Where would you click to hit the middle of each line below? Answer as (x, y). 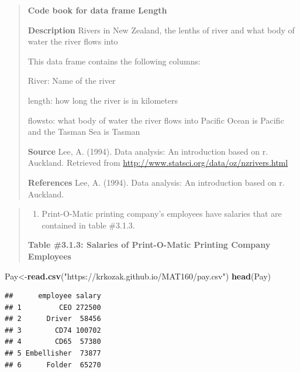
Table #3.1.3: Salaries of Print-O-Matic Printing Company (149, 245)
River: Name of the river (72, 81)
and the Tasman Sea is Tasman (84, 132)
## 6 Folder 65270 (53, 365)
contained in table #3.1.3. (88, 225)
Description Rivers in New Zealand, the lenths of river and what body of (161, 30)
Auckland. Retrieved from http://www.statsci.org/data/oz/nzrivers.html (158, 163)
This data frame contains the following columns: (114, 61)
